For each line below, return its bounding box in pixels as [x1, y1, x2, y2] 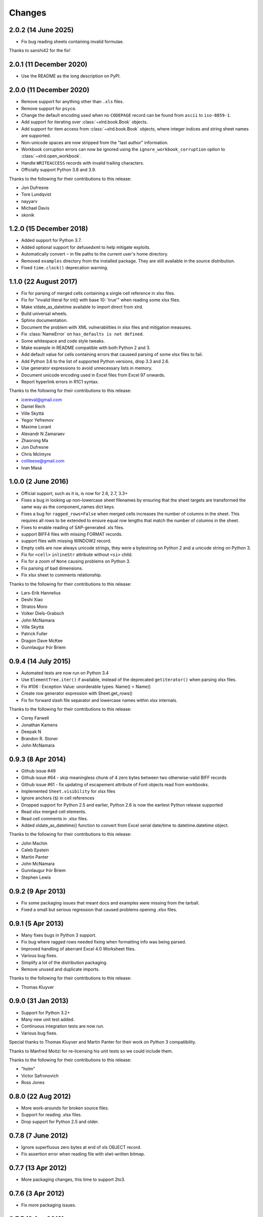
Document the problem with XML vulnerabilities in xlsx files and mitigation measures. [21, 324, 192, 330]
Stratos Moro [21, 604, 48, 609]
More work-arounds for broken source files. [21, 1105, 109, 1111]
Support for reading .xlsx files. [21, 1112, 82, 1118]
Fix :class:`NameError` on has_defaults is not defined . [21, 331, 144, 337]
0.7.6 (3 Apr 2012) [9, 1189, 65, 1198]
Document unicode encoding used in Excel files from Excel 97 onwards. [21, 372, 166, 378]
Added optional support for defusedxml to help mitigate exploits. [21, 244, 151, 250]
